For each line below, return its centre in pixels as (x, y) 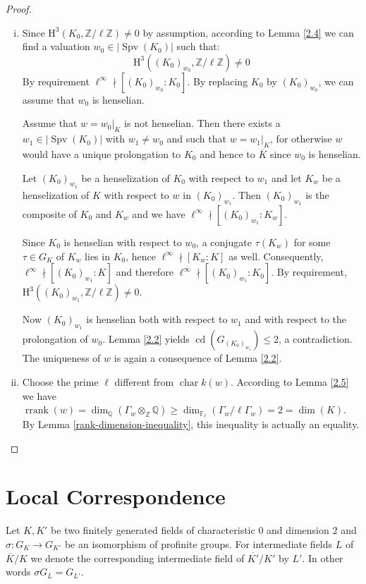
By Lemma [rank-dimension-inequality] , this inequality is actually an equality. (191, 424)
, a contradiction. (316, 339)
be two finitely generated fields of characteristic (153, 530)
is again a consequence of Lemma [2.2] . (198, 358)
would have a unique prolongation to (102, 153)
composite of (49, 213)
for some (312, 242)
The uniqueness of (61, 358)
